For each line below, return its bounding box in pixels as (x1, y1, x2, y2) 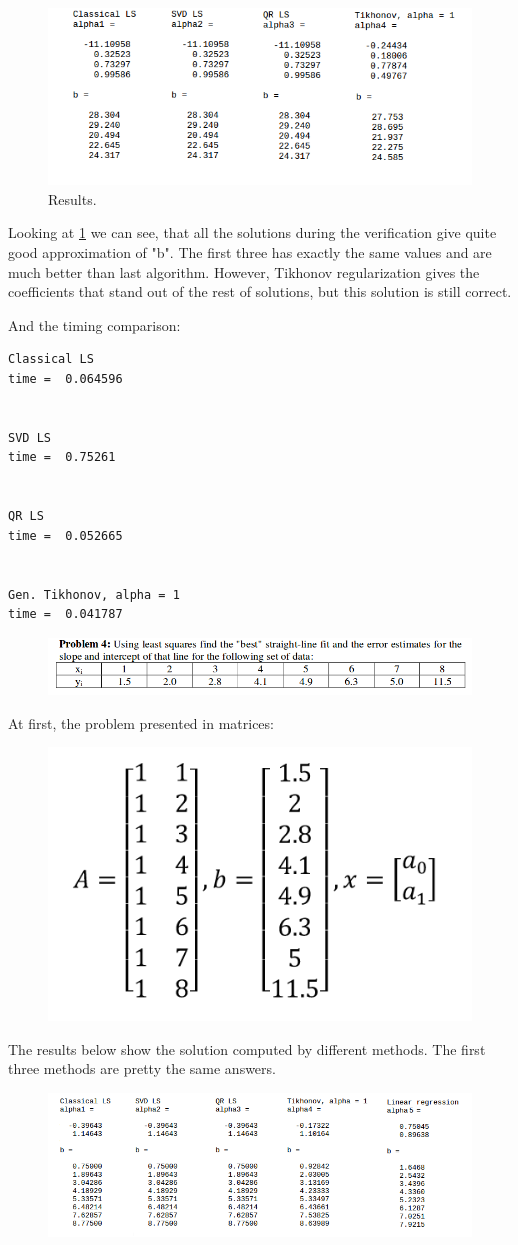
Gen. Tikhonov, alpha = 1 (8, 587, 180, 602)
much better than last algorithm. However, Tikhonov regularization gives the (8, 261, 480, 282)
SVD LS (8, 430, 51, 445)
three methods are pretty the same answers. (8, 1058, 276, 1079)
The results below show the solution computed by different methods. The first (8, 1038, 486, 1059)
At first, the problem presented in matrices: (8, 712, 274, 733)
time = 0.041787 (8, 607, 123, 622)
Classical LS (8, 352, 94, 367)
